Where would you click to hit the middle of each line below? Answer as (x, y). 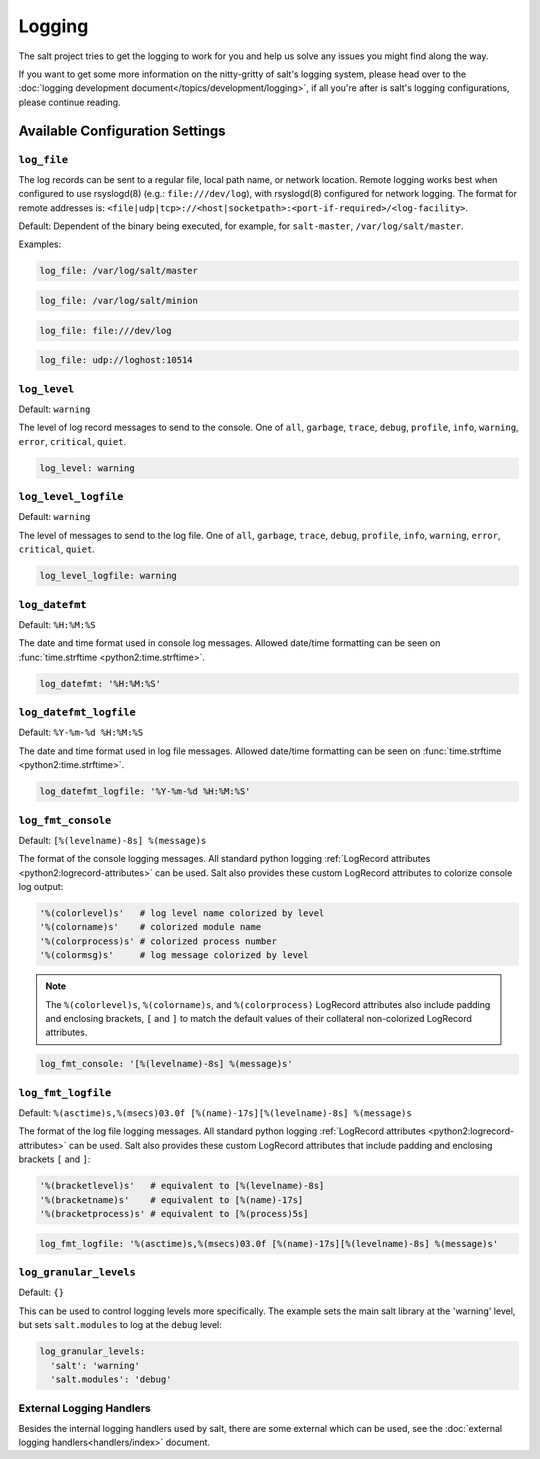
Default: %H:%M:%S (57, 624)
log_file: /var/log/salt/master (119, 271)
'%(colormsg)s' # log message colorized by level (174, 955)
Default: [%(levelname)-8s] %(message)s (112, 840)
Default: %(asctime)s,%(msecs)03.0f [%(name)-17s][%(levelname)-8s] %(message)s (215, 1113)
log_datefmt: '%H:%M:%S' (100, 683)
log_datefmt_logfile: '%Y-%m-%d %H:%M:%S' (145, 791)
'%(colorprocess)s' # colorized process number (158, 941)
